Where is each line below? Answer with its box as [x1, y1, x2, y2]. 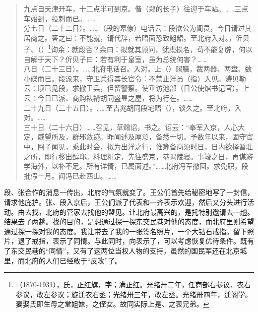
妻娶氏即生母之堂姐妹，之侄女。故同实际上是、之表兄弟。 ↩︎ [15, 299, 209, 309]
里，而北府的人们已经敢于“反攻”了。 [4, 255, 122, 265]
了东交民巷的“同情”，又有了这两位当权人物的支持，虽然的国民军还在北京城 [4, 245, 247, 255]
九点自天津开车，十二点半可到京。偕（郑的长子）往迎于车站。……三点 [23, 3, 249, 13]
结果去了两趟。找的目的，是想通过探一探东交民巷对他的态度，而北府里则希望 [4, 216, 254, 227]
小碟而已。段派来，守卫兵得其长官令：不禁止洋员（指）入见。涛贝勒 [23, 73, 246, 83]
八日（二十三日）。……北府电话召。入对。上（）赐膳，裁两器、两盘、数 [23, 63, 252, 74]
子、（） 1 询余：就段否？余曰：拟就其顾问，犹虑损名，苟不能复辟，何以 [23, 43, 253, 55]
